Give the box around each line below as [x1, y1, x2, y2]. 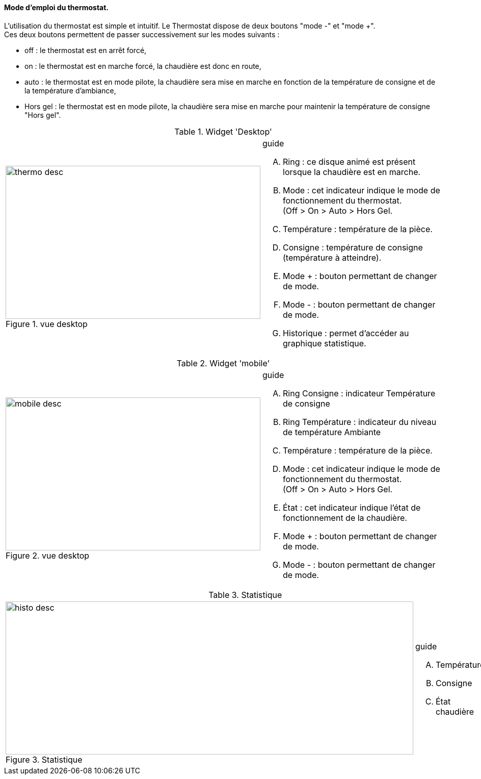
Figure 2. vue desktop [6, 550, 90, 561]
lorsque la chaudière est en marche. [283, 166, 421, 177]
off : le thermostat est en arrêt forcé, [24, 45, 147, 55]
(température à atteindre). [283, 252, 382, 263]
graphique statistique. [283, 338, 366, 348]
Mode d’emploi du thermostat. [4, 3, 109, 12]
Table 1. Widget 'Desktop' [174, 126, 272, 137]
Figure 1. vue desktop [6, 318, 88, 329]
